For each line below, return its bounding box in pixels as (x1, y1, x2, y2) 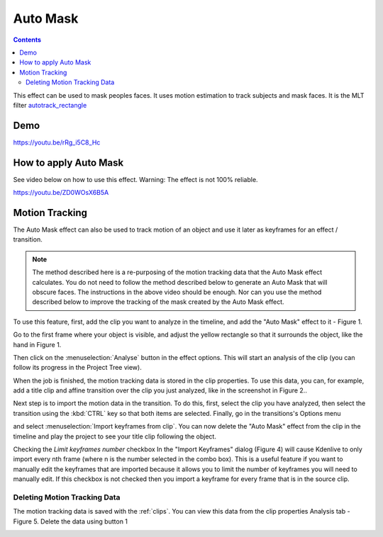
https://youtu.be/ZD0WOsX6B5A (13, 188, 109, 197)
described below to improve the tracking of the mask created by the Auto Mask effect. (32, 298, 284, 306)
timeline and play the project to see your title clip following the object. (13, 432, 216, 441)
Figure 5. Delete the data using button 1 (13, 517, 128, 526)
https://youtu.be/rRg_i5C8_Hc (13, 138, 101, 147)
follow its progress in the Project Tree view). (13, 363, 142, 372)
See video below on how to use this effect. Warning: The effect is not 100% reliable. (13, 175, 258, 183)
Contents (13, 35, 42, 44)
